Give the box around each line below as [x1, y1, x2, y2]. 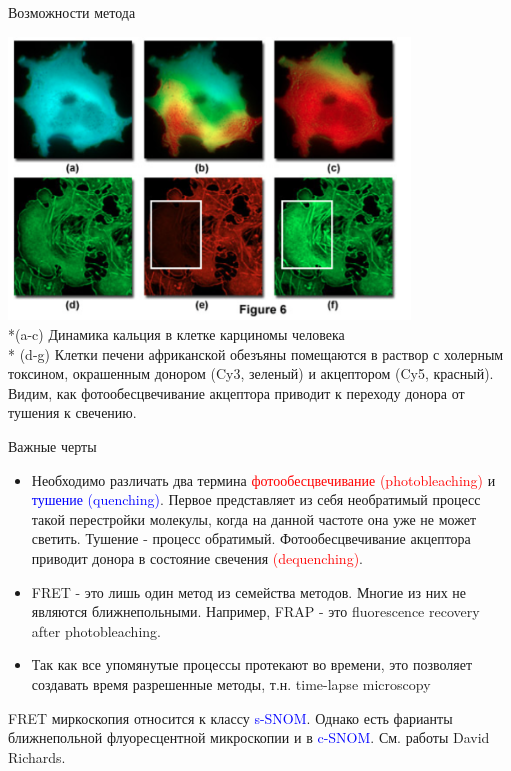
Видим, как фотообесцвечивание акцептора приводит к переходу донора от [8, 382, 465, 403]
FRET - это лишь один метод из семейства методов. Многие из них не [31, 581, 466, 602]
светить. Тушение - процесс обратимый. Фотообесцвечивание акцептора [31, 528, 471, 549]
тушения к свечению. [8, 402, 137, 423]
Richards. [8, 746, 66, 767]
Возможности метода [8, 2, 136, 22]
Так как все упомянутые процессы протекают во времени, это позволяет [31, 654, 473, 675]
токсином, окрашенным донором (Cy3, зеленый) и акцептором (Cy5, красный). [8, 363, 494, 384]
